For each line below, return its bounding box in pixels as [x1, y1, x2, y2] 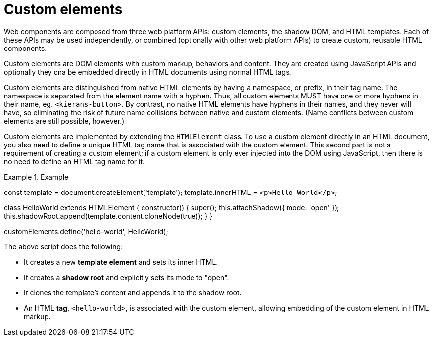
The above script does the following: [4, 242, 123, 251]
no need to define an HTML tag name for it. [4, 157, 145, 166]
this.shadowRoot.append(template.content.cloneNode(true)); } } [4, 211, 213, 220]
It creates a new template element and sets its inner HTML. [24, 257, 218, 266]
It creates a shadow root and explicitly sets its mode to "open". [24, 273, 229, 282]
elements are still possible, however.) [4, 116, 125, 125]
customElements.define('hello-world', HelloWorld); [4, 227, 168, 236]
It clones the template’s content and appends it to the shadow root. [24, 288, 241, 297]
